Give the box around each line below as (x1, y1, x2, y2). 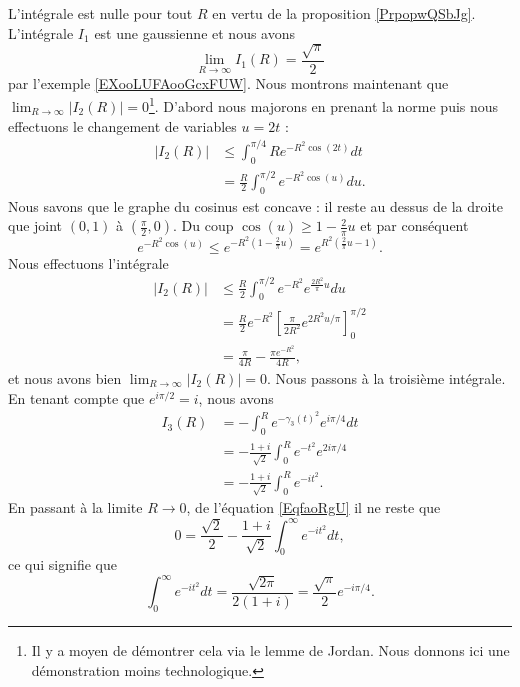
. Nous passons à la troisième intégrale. (266, 368, 506, 388)
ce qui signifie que (8, 554, 117, 575)
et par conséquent (360, 215, 469, 236)
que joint (8, 215, 63, 236)
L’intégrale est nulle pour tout (8, 3, 193, 23)
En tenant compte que (8, 387, 145, 408)
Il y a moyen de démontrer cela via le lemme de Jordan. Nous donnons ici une (31, 640, 510, 661)
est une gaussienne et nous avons (94, 22, 296, 43)
